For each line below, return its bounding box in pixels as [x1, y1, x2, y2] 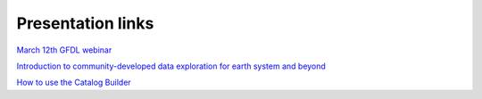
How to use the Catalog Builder [16, 77, 131, 88]
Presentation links [16, 13, 154, 33]
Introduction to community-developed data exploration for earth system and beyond [16, 61, 326, 71]
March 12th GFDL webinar [16, 45, 112, 55]
